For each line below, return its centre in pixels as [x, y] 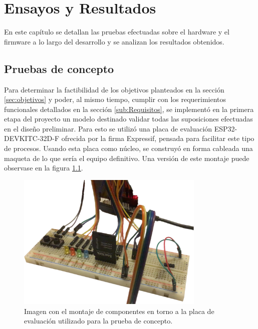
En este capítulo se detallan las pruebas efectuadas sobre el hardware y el [117, 32]
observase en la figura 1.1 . [44, 168]
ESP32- [226, 128]
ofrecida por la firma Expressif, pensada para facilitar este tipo [158, 138]
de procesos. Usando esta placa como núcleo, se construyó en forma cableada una [128, 148]
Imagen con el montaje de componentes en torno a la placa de [119, 311]
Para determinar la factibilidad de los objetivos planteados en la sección [114, 89]
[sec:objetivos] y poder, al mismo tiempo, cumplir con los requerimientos [115, 99]
